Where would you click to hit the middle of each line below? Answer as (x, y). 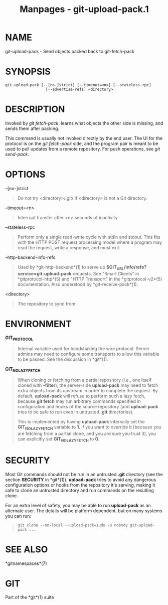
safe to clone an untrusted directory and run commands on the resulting (79, 490)
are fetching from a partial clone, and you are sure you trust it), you (87, 433)
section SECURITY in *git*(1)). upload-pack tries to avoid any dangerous (81, 480)
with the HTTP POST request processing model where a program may (90, 242)
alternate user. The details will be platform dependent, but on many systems (84, 511)
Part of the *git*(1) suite (30, 597)
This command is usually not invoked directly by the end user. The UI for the (84, 138)
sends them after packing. (32, 128)
